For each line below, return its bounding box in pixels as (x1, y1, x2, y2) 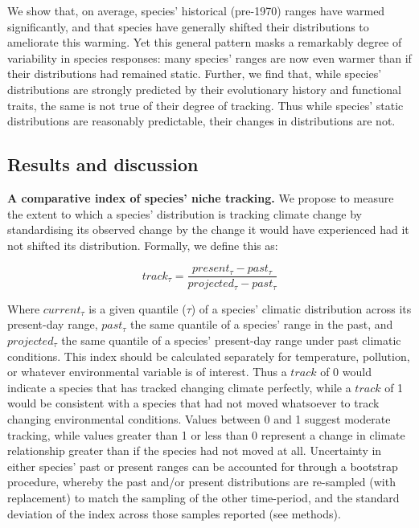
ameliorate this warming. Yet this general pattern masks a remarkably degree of (7, 34, 402, 51)
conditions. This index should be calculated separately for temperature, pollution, (7, 347, 410, 364)
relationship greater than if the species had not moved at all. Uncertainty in (7, 442, 382, 459)
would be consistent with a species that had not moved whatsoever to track (7, 395, 380, 411)
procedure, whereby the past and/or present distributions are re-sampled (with (7, 473, 396, 490)
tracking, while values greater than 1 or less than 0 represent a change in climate (7, 426, 405, 443)
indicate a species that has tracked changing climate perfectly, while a (7, 379, 351, 395)
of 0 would (320, 363, 372, 380)
